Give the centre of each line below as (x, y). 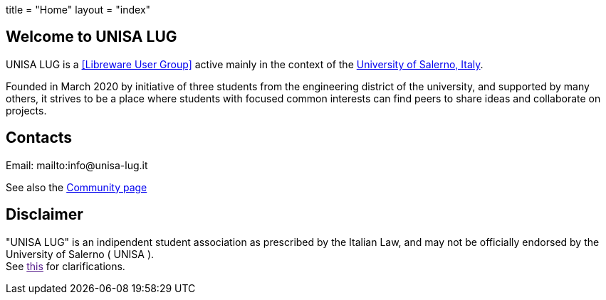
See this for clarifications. (66, 266)
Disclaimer (45, 215)
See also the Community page (77, 187)
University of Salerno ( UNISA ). (80, 254)
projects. (26, 110)
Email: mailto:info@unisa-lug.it (77, 165)
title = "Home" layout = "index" (78, 10)
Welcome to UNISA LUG (92, 37)
